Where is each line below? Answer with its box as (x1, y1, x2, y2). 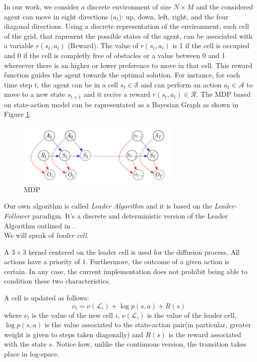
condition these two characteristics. (4, 276, 111, 286)
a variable (4, 40, 34, 51)
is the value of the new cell (32, 309, 113, 320)
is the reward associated (168, 329, 242, 339)
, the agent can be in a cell (37, 79, 118, 89)
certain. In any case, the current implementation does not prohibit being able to (4, 266, 248, 276)
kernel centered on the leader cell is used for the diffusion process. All (28, 246, 240, 257)
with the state (4, 339, 47, 349)
